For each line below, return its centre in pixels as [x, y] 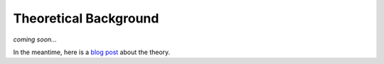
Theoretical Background [86, 18]
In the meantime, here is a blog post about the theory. [92, 52]
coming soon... [35, 39]
